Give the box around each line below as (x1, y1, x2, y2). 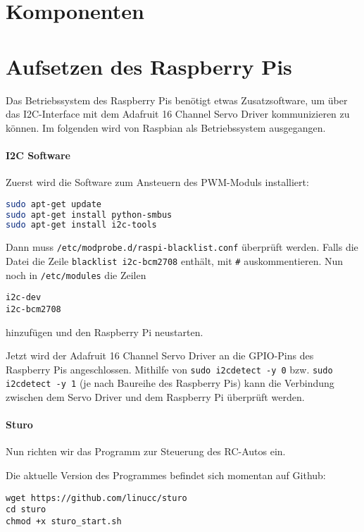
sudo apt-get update (6, 199, 102, 209)
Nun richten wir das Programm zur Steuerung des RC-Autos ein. (6, 444, 286, 459)
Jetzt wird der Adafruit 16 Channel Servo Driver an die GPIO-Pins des (6, 348, 314, 363)
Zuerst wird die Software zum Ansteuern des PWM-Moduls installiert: (6, 175, 309, 190)
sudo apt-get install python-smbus (6, 209, 172, 220)
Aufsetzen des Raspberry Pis (6, 51, 292, 80)
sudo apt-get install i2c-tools (6, 220, 157, 230)
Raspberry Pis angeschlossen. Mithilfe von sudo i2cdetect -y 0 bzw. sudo (6, 361, 333, 376)
